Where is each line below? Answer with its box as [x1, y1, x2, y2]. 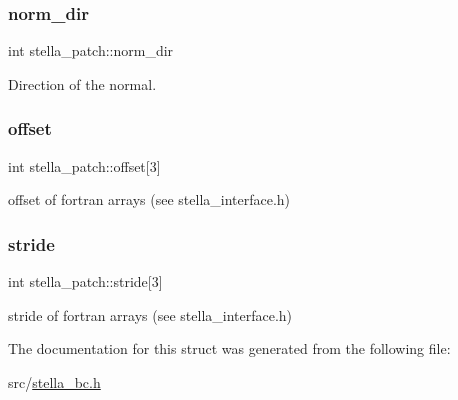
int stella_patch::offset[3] [8, 155, 161, 176]
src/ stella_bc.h [8, 371, 101, 392]
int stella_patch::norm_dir [8, 40, 174, 61]
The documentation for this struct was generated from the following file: [8, 338, 451, 359]
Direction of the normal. [8, 73, 157, 94]
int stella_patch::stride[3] [8, 271, 163, 292]
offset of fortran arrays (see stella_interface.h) [8, 189, 291, 210]
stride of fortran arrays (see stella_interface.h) [8, 304, 293, 325]
